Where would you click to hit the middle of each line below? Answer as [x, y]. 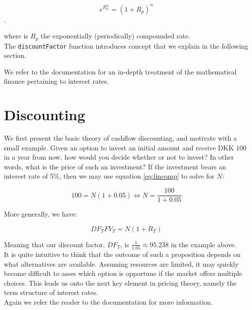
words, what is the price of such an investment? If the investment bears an [115, 166]
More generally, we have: [41, 214]
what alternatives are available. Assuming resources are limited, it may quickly [121, 264]
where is [16, 36]
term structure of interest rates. [51, 292]
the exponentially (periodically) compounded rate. [115, 36]
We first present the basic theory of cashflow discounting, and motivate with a [120, 138]
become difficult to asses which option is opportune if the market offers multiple [123, 273]
